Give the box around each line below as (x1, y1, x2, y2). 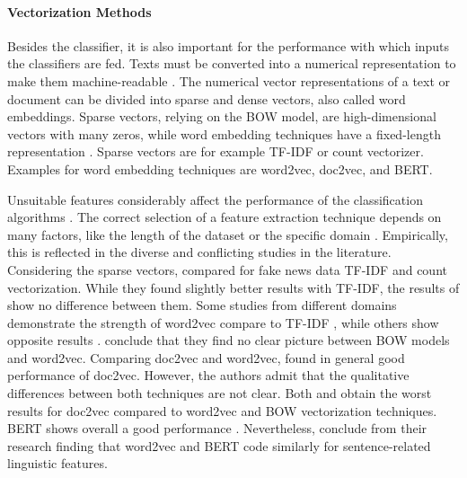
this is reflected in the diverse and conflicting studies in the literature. (7, 243, 392, 261)
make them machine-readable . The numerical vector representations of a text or (7, 71, 451, 90)
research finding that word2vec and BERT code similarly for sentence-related (7, 436, 431, 455)
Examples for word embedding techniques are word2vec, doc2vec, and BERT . (7, 159, 433, 178)
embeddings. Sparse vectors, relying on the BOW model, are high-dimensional (7, 107, 436, 126)
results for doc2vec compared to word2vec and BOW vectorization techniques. (7, 401, 437, 420)
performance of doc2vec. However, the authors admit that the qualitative (7, 366, 410, 385)
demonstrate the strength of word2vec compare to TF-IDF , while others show (7, 313, 439, 332)
